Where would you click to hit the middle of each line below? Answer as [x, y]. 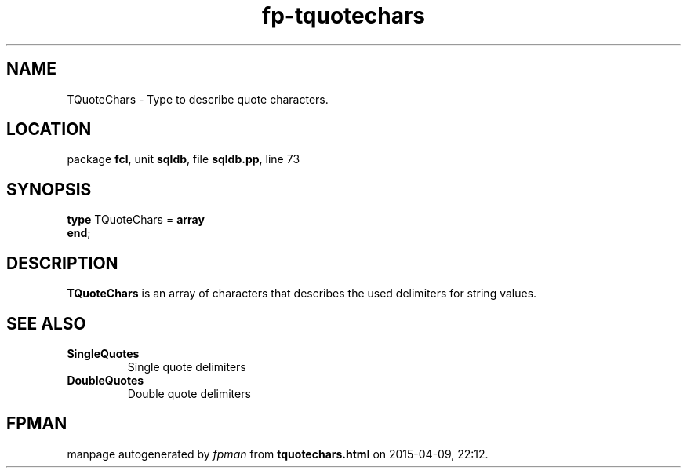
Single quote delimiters [187, 366]
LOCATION [49, 129]
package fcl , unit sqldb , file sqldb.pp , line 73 [184, 159]
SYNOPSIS [49, 189]
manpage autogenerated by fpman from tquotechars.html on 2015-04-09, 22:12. [278, 454]
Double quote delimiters [189, 393]
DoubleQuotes [105, 380]
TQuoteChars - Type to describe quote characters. [198, 99]
